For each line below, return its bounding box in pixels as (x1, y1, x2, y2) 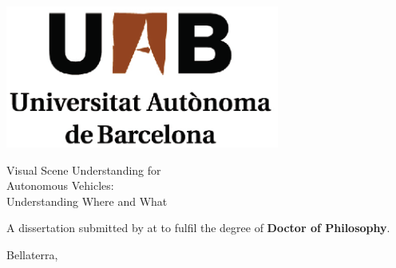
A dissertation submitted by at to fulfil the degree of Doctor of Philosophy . (6, 219, 390, 236)
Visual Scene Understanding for (6, 161, 161, 178)
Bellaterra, (6, 246, 58, 262)
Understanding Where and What (6, 192, 168, 209)
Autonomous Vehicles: (6, 177, 114, 194)
